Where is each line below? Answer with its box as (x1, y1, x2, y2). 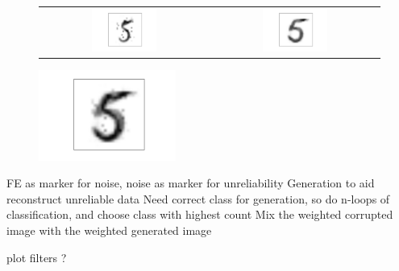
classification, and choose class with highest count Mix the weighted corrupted (6, 206, 393, 223)
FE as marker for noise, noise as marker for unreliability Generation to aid (6, 175, 375, 191)
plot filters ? (6, 248, 67, 265)
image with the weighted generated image (6, 222, 212, 239)
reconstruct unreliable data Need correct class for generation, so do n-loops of (6, 190, 390, 207)
